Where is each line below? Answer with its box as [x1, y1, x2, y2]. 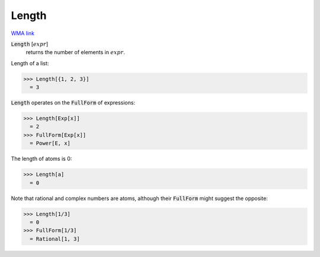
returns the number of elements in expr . [25, 49, 126, 56]
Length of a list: [11, 59, 49, 66]
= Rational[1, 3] [30, 235, 80, 242]
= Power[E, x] [30, 140, 71, 147]
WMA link [11, 30, 35, 37]
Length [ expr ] [11, 40, 49, 47]
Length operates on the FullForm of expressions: [11, 99, 136, 106]
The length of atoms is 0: [11, 155, 72, 163]
